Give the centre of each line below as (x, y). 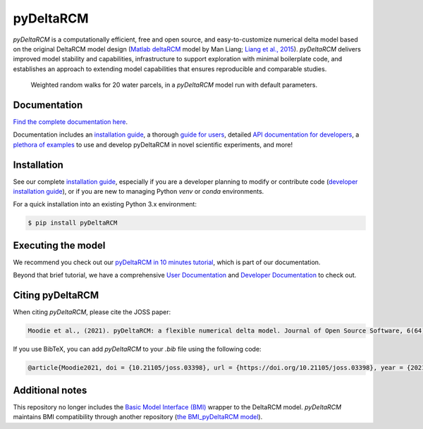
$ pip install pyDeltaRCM (73, 223)
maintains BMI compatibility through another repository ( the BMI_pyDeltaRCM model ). (138, 417)
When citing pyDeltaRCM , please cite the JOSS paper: (92, 312)
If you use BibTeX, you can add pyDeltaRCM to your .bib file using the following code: (137, 349)
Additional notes (50, 390)
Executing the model (59, 245)
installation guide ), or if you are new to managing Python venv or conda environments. (139, 192)
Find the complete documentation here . (70, 122)
